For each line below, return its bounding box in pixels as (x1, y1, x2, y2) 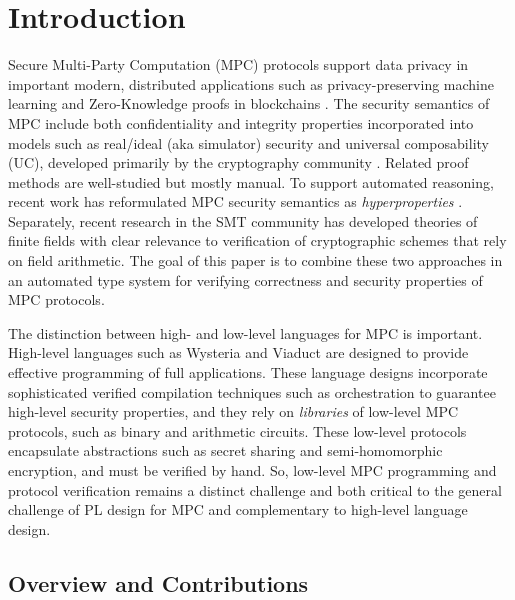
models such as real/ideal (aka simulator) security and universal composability (8, 132, 489, 153)
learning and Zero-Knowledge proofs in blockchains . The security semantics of (8, 93, 490, 114)
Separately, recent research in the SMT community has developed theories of (8, 210, 478, 231)
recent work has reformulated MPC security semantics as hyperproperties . (8, 191, 463, 212)
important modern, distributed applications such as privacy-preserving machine (8, 73, 494, 94)
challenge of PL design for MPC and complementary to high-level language (8, 499, 468, 520)
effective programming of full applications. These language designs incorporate (8, 362, 488, 383)
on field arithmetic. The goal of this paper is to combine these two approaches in (8, 250, 503, 271)
